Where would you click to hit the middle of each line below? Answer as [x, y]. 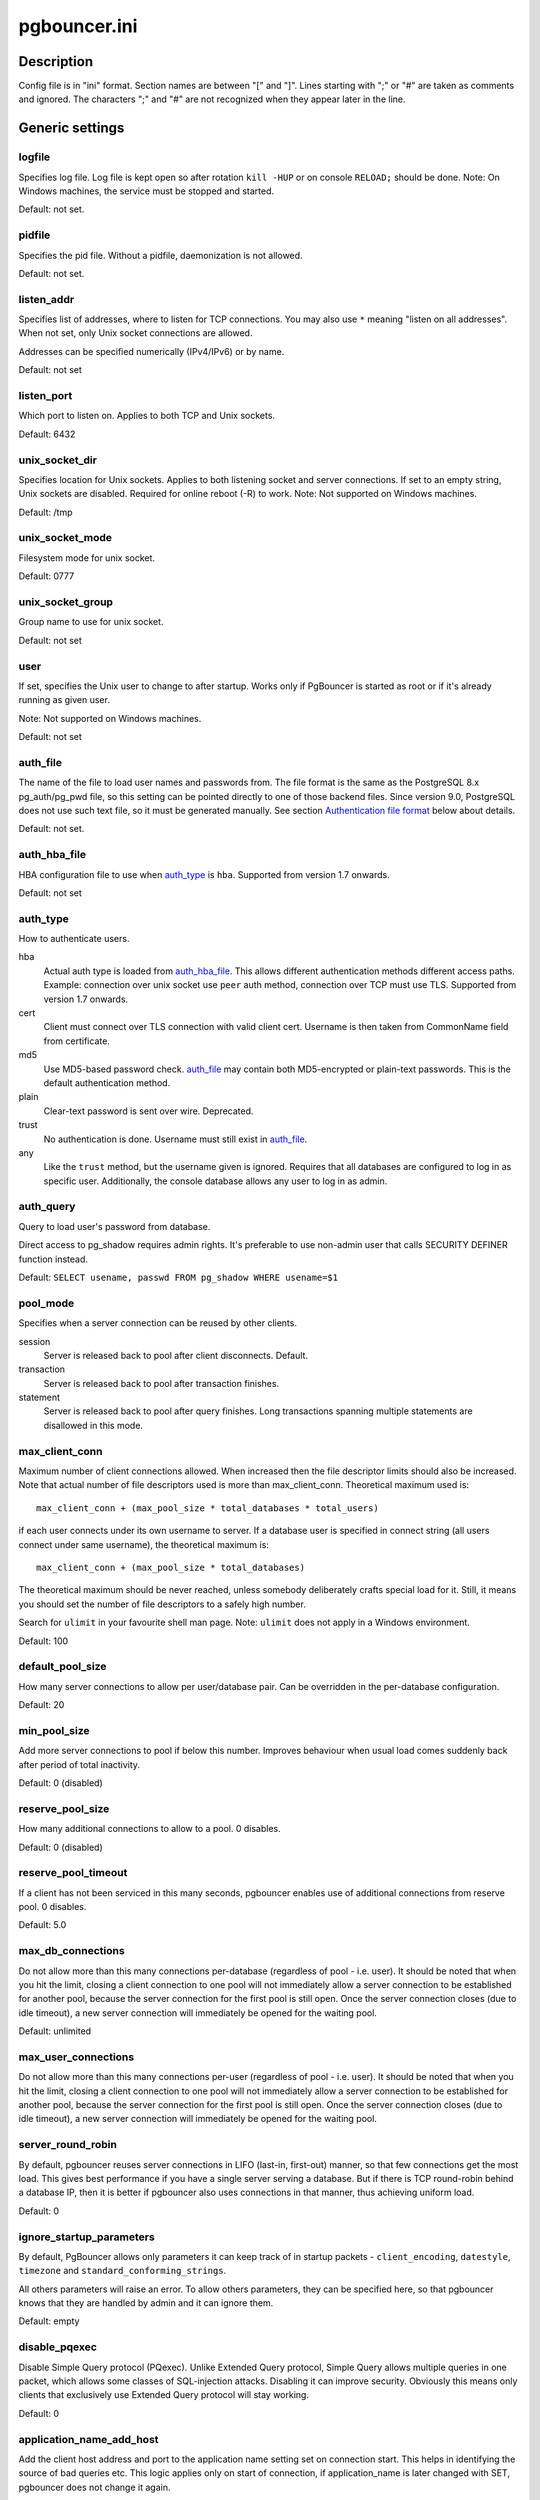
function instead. [53, 1259]
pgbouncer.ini [78, 26]
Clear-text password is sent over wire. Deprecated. [148, 1111]
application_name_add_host [88, 2439]
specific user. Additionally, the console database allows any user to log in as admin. [215, 1181]
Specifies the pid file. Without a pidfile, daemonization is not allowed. [161, 255]
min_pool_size [54, 1730]
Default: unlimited [55, 2031]
